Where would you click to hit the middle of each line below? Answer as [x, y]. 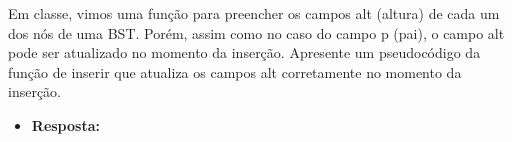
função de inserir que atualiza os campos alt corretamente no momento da [235, 71]
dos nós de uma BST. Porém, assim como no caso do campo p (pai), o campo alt [256, 32]
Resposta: [65, 124]
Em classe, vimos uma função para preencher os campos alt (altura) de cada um [254, 13]
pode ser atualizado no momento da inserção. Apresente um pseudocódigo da [244, 52]
